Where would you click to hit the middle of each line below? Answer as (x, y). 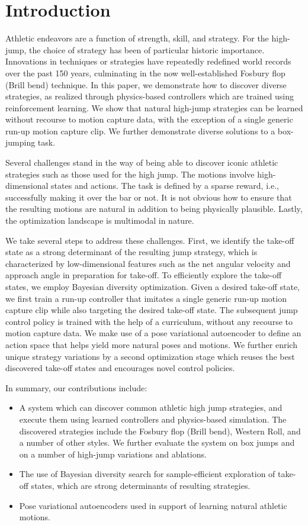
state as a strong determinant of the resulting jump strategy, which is (131, 252)
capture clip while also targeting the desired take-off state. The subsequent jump (152, 310)
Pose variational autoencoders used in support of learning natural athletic (153, 505)
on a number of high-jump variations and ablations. (113, 454)
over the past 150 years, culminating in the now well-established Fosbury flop (145, 73)
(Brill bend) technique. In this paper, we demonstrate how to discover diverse (146, 84)
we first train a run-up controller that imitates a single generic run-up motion (146, 298)
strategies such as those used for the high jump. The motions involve (130, 174)
